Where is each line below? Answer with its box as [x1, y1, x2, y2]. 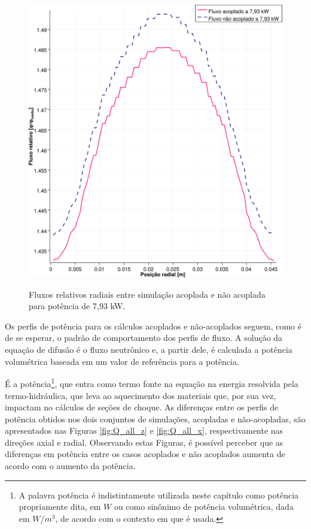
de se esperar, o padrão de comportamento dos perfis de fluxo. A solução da [5, 331, 283, 344]
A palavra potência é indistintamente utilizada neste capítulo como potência [19, 488, 299, 501]
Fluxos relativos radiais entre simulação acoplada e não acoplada [29, 288, 266, 300]
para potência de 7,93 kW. [29, 300, 126, 312]
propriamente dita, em [19, 500, 101, 513]
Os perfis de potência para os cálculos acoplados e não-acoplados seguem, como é [5, 319, 301, 332]
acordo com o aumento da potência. [5, 460, 136, 472]
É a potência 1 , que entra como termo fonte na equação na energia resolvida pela [5, 376, 298, 389]
